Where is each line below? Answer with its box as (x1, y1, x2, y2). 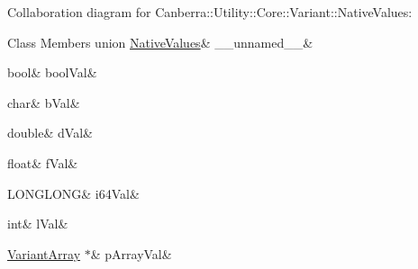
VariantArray (7, 244, 81, 263)
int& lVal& (7, 214, 68, 233)
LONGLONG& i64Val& (7, 184, 140, 202)
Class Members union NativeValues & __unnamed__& (7, 32, 313, 51)
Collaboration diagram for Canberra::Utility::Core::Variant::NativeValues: (7, 3, 413, 21)
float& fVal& (7, 153, 78, 172)
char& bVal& (7, 93, 80, 112)
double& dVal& (7, 123, 93, 142)
